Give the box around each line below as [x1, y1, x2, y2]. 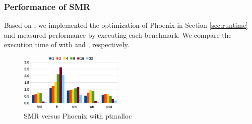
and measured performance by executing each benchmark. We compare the [4, 29, 232, 40]
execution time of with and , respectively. [4, 39, 129, 50]
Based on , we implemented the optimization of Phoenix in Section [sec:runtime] [4, 20, 248, 30]
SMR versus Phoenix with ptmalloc [24, 111, 132, 121]
